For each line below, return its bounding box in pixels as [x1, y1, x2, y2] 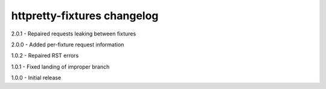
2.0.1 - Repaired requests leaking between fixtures [11, 30, 136, 37]
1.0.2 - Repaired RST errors [11, 52, 79, 60]
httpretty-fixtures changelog [11, 9, 159, 22]
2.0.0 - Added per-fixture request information [11, 41, 124, 48]
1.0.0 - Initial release [11, 74, 62, 81]
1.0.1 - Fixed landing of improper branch [11, 63, 110, 70]
